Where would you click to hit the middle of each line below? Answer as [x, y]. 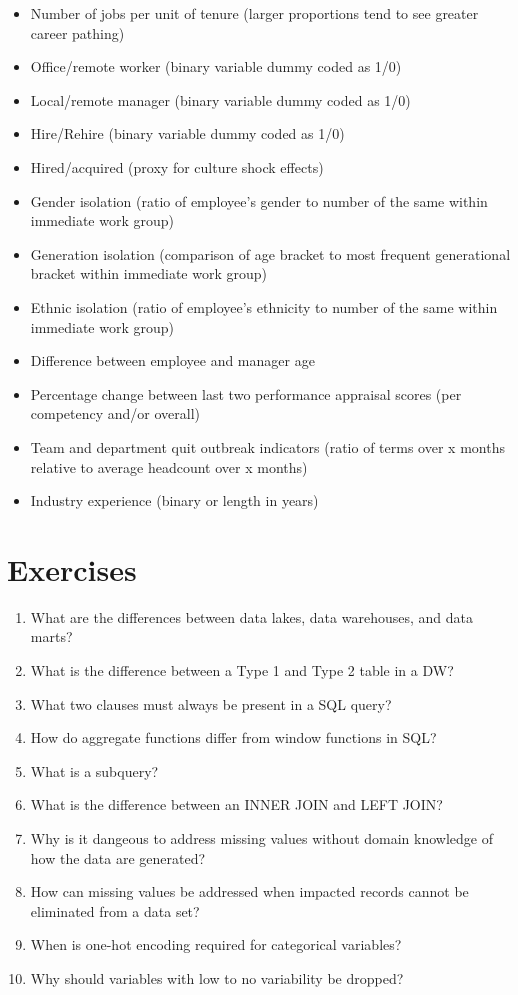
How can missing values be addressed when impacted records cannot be [249, 891]
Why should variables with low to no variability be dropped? [217, 977]
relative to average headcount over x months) [169, 466]
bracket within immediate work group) [148, 273]
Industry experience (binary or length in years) [174, 500]
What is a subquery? [94, 770]
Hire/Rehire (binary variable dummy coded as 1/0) [187, 133]
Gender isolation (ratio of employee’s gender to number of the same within [259, 200]
